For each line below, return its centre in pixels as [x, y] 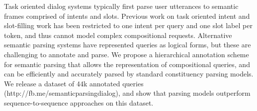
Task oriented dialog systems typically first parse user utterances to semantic [121, 6]
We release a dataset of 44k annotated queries [74, 83]
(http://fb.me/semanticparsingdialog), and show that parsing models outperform [127, 93]
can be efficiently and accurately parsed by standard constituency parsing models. [129, 74]
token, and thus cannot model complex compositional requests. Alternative [118, 35]
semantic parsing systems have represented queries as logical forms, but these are [128, 45]
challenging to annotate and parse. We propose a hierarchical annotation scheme [127, 54]
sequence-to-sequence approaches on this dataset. [79, 102]
